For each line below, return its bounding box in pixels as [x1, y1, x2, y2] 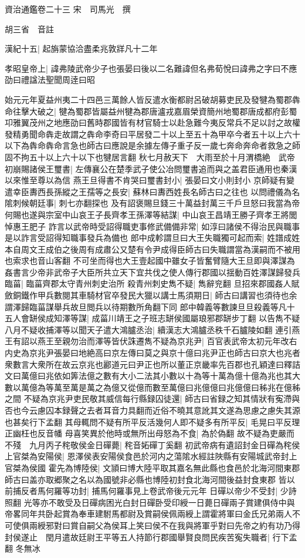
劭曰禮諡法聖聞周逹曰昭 [5, 73, 95, 86]
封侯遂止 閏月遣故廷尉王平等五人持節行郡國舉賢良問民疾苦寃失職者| [5, 530, 270, 543]
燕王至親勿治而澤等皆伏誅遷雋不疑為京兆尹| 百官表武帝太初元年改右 [37, 335, 297, 347]
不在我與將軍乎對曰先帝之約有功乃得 [160, 519, 300, 531]
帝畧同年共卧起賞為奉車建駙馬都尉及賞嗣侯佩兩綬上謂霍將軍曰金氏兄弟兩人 [5, 507, 292, 520]
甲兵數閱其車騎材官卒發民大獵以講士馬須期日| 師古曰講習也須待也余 [37, 289, 297, 301]
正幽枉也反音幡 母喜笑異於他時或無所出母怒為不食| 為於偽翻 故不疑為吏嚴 [5, 427, 286, 439]
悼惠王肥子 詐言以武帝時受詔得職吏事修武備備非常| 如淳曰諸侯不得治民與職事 [5, 220, 300, 232]
